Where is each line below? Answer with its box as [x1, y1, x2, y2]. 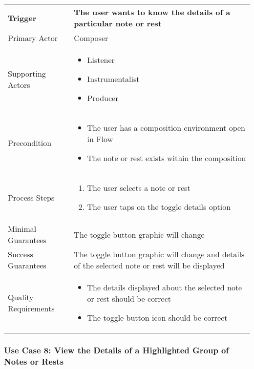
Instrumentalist [87, 73, 140, 84]
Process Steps [8, 191, 55, 203]
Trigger [8, 12, 37, 23]
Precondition [8, 137, 52, 148]
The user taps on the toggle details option [87, 201, 231, 212]
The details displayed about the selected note [87, 282, 242, 293]
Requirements [8, 302, 55, 314]
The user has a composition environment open [87, 122, 245, 133]
